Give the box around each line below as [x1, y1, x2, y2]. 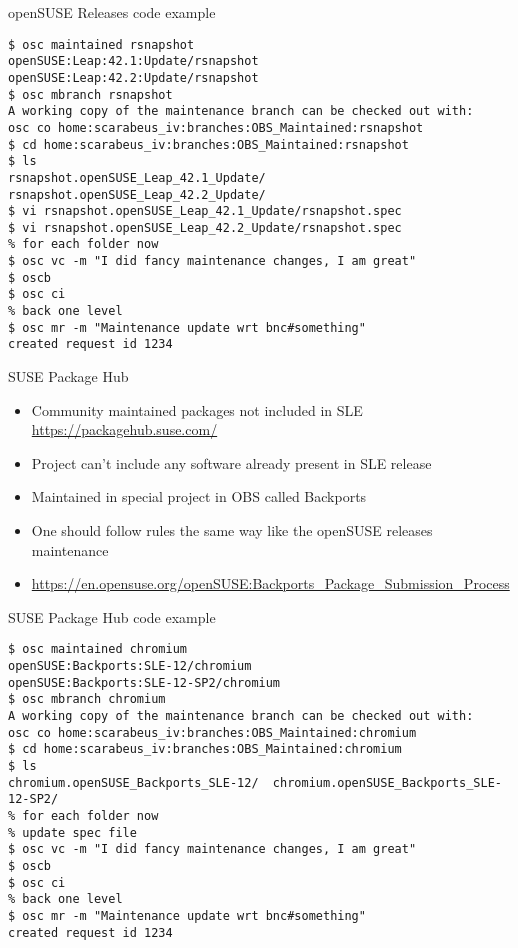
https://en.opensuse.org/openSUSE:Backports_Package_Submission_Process [31, 573, 510, 594]
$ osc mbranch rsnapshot [8, 87, 173, 102]
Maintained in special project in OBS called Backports [31, 486, 367, 507]
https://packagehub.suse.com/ [31, 419, 218, 440]
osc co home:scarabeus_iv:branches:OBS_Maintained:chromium [8, 725, 417, 740]
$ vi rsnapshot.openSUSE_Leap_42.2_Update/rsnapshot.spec [8, 220, 402, 235]
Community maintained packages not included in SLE [31, 399, 363, 420]
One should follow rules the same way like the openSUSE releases [31, 520, 433, 541]
